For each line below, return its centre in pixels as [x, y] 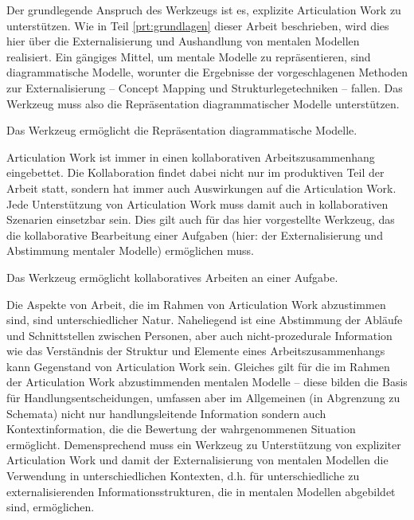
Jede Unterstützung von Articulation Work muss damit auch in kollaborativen [197, 203]
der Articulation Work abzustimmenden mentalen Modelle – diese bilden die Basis [207, 382]
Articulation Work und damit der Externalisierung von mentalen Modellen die [197, 460]
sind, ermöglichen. [51, 507]
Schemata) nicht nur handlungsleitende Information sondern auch [166, 413]
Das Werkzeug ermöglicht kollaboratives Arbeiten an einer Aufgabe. [172, 277]
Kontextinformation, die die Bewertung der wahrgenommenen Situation [181, 429]
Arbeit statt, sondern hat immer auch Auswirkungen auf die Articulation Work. [201, 188]
